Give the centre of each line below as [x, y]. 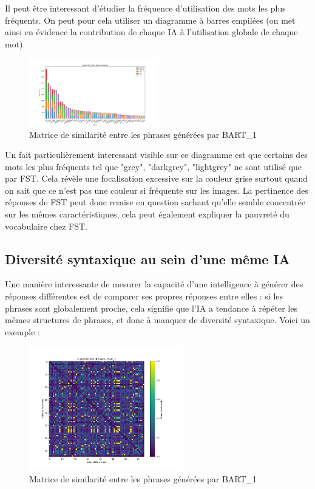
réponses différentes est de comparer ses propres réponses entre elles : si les [144, 296]
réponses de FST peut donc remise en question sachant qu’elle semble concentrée [155, 202]
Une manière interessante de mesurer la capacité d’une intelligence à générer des [154, 284]
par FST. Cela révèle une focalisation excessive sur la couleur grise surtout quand [157, 178]
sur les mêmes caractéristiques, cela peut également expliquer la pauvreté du [147, 214]
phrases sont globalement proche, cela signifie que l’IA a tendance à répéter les [151, 308]
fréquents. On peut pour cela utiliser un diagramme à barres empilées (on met [150, 20]
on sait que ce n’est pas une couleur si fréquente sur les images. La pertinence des [157, 190]
